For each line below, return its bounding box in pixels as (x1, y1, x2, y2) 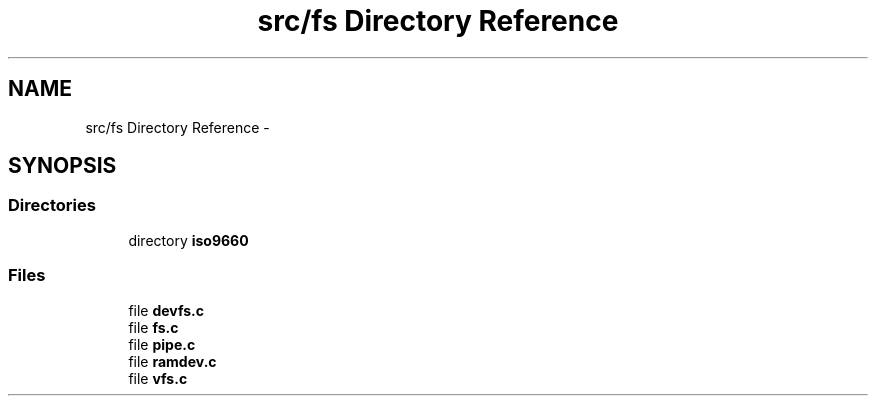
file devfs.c (128, 301, 205, 319)
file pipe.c (128, 335, 196, 353)
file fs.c (128, 318, 179, 336)
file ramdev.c (128, 352, 217, 370)
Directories (8, 195, 96, 216)
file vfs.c (128, 369, 188, 387)
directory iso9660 (128, 231, 249, 249)
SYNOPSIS (8, 153, 117, 179)
